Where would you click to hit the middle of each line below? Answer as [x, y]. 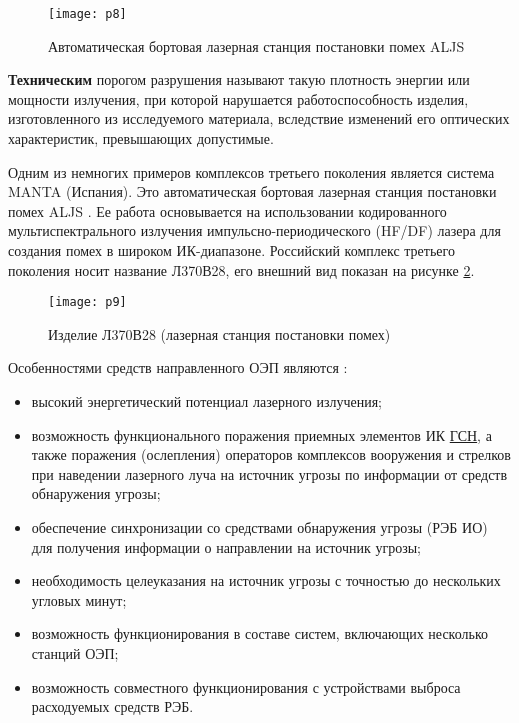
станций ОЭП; [75, 652]
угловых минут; [79, 599]
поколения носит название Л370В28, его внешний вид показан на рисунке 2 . [241, 269]
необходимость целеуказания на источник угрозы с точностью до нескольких [266, 580]
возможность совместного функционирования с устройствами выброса [246, 686]
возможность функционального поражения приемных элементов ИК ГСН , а [261, 434]
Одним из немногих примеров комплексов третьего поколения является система [251, 171]
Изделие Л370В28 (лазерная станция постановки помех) [219, 333]
